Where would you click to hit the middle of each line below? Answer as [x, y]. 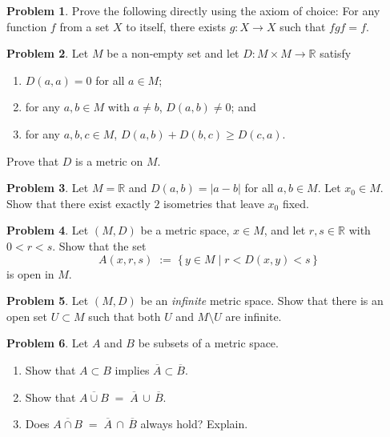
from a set [84, 26]
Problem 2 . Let [48, 53]
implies [132, 369]
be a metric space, [185, 230]
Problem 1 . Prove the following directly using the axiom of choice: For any [193, 10]
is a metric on [109, 160]
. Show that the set [99, 245]
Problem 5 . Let [48, 301]
